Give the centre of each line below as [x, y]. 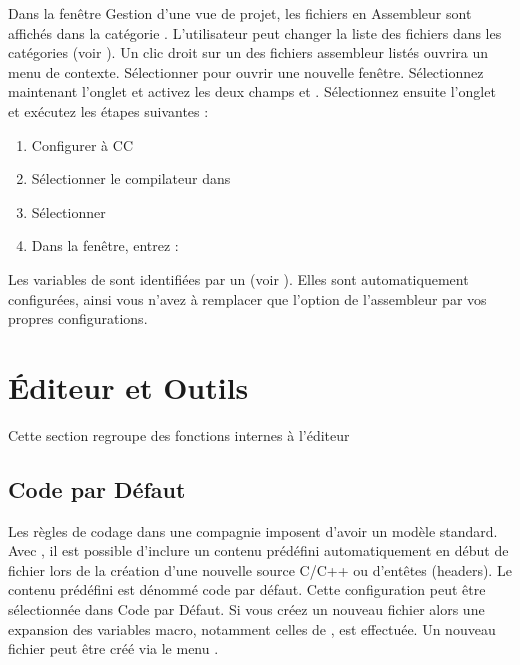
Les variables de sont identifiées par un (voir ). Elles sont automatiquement [238, 278]
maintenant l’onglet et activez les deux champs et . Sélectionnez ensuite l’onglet [252, 91]
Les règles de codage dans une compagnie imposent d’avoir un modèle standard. [253, 530]
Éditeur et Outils [128, 386]
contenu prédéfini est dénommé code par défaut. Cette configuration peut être [247, 589]
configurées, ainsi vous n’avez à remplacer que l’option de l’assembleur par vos [247, 298]
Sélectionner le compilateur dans [131, 178]
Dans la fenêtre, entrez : [105, 245]
